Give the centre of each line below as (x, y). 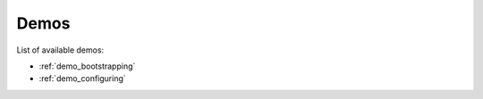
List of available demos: (60, 50)
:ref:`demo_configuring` (83, 78)
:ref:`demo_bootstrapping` (87, 66)
